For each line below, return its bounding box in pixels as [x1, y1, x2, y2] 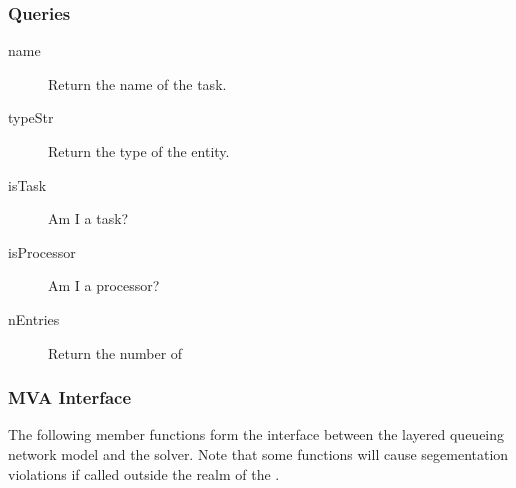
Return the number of [48, 342, 183, 363]
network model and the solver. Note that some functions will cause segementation [8, 443, 509, 464]
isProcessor [8, 241, 76, 262]
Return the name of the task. [48, 73, 227, 94]
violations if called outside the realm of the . [8, 463, 280, 484]
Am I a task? [48, 208, 129, 229]
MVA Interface [8, 385, 132, 410]
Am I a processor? [48, 275, 160, 296]
